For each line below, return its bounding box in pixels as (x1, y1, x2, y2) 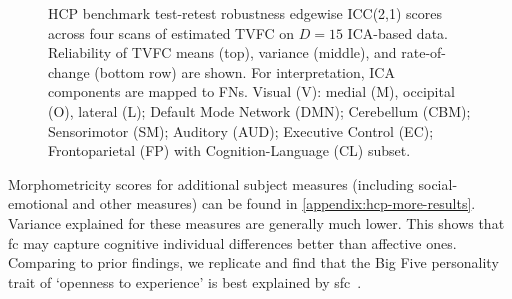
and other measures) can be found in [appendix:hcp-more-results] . (72, 193, 476, 214)
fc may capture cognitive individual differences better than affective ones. (8, 232, 457, 253)
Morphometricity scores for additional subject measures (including (8, 173, 414, 194)
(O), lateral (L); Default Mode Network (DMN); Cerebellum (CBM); (48, 100, 471, 121)
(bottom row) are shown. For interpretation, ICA (94, 61, 395, 82)
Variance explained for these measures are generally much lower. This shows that (8, 212, 505, 233)
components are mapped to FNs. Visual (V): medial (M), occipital (48, 81, 455, 102)
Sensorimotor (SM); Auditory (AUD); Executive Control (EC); (48, 120, 434, 141)
